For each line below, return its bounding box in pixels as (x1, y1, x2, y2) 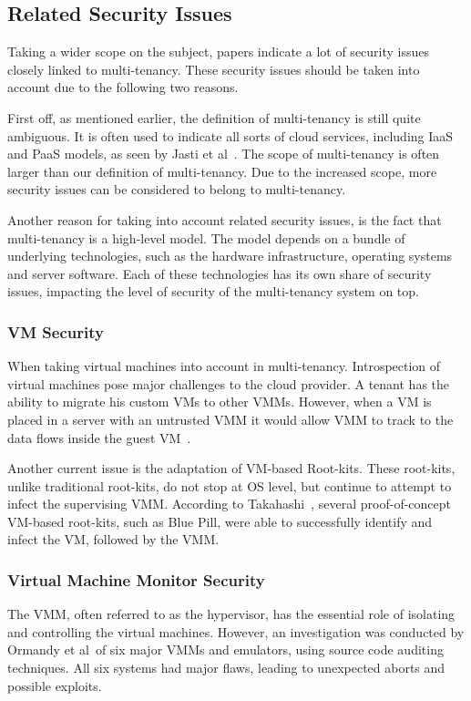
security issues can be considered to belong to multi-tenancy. (7, 180, 346, 199)
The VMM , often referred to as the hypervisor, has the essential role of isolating (7, 604, 456, 624)
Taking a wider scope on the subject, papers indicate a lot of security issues (7, 42, 430, 61)
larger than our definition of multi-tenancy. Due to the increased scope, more (7, 161, 437, 180)
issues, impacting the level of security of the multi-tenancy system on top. (7, 282, 419, 301)
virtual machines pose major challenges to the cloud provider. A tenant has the (7, 374, 450, 393)
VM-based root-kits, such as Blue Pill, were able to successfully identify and (7, 511, 433, 531)
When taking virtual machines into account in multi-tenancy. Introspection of (7, 356, 441, 376)
